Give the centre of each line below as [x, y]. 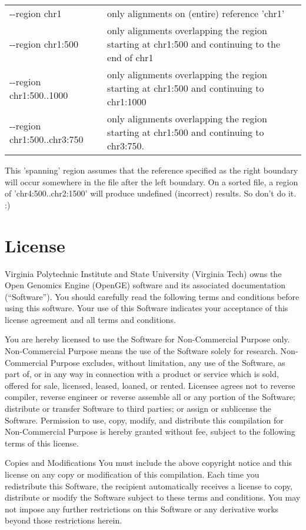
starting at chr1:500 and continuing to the [194, 44]
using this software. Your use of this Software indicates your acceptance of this [147, 308]
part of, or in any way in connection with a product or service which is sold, [142, 374]
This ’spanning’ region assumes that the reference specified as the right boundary [152, 170]
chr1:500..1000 [39, 95]
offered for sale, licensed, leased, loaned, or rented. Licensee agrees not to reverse [150, 385]
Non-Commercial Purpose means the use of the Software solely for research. [141, 351]
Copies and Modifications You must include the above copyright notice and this [149, 463]
